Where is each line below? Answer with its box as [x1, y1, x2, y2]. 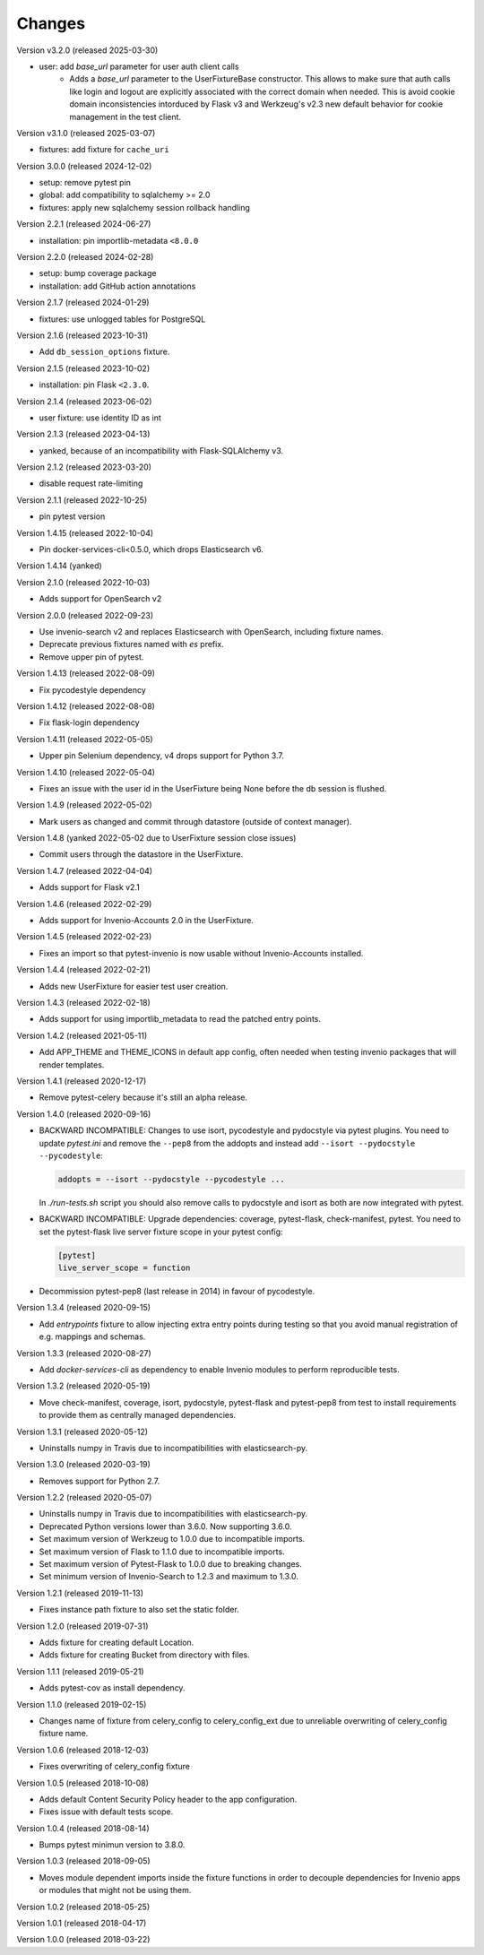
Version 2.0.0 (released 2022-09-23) [16, 610, 154, 620]
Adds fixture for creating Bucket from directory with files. [39, 1649, 250, 1660]
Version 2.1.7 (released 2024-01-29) [16, 297, 150, 308]
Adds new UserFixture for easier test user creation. [39, 981, 229, 991]
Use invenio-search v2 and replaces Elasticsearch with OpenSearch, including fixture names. [39, 627, 385, 636]
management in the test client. [69, 111, 182, 122]
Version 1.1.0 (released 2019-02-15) [16, 1699, 147, 1709]
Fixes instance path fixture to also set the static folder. [39, 1605, 239, 1615]
